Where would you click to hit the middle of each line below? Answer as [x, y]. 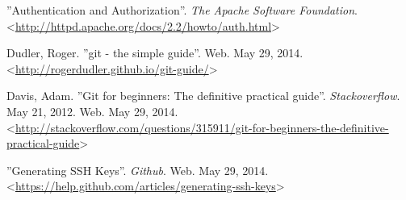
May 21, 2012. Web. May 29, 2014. [92, 111]
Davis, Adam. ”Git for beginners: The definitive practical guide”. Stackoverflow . [203, 96]
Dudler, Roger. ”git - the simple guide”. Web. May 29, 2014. [155, 53]
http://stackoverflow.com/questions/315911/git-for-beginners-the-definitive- [202, 127]
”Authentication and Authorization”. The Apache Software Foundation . [182, 10]
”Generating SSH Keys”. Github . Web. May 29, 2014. [138, 170]
